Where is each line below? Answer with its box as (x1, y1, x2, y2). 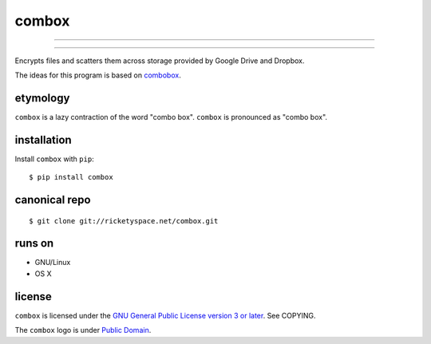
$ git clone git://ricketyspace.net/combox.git (29, 216, 219, 225)
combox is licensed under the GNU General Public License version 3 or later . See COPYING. (14, 310, 316, 320)
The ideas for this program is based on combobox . (14, 70, 181, 80)
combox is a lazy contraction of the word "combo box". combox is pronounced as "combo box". (14, 112, 327, 121)
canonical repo (14, 192, 91, 207)
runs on (14, 236, 54, 251)
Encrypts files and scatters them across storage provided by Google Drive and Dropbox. (14, 56, 305, 65)
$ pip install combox (29, 172, 113, 182)
